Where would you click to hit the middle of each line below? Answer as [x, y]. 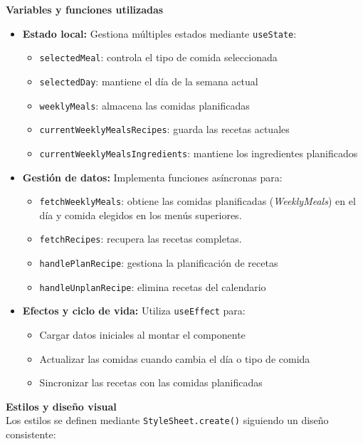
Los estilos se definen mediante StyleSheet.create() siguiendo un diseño [167, 420]
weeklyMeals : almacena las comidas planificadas [144, 105]
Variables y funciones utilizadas [85, 9]
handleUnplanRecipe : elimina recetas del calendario [153, 286]
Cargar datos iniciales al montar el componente [142, 334]
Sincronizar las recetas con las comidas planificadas [151, 382]
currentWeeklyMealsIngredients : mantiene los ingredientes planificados [199, 153]
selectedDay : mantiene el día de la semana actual [149, 81]
